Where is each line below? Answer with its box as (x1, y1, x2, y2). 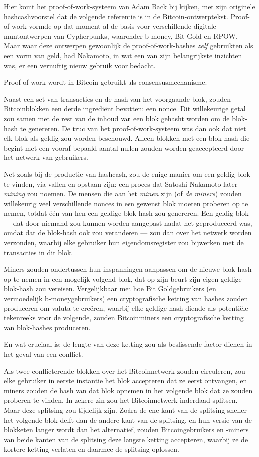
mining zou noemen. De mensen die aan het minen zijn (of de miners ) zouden (4, 188, 242, 199)
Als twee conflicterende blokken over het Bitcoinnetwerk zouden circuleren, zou (4, 365, 245, 376)
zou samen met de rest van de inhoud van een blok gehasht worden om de (4, 113, 230, 123)
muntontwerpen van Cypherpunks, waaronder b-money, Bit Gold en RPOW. (4, 30, 238, 41)
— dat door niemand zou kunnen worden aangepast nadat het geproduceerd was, (4, 217, 252, 228)
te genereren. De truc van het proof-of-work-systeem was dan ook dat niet (20, 123, 246, 133)
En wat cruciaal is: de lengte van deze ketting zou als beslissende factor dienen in (4, 339, 252, 349)
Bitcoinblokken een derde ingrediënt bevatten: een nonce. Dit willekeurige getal (4, 103, 246, 114)
